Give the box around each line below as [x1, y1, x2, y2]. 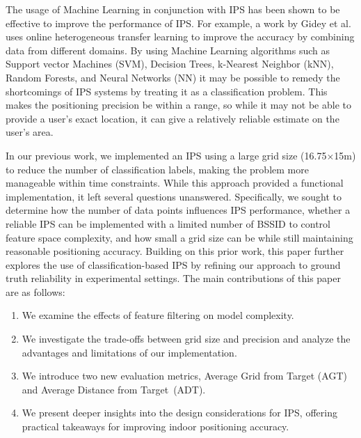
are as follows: [6, 284, 65, 299]
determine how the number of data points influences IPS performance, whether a [6, 203, 351, 217]
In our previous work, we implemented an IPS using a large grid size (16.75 [6, 148, 327, 162]
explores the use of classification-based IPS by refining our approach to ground [6, 257, 341, 272]
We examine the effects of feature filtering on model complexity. [22, 308, 294, 322]
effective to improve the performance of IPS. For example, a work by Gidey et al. [6, 15, 351, 30]
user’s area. [6, 125, 54, 139]
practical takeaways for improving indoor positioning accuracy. [22, 419, 289, 434]
